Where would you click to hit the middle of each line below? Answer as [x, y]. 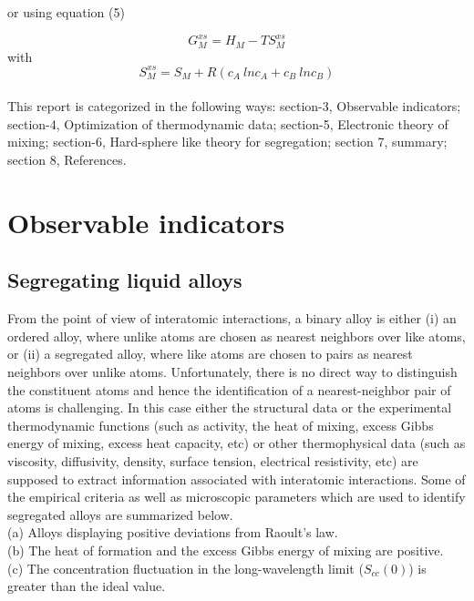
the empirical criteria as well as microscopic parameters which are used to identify [237, 497]
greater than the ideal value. [87, 586]
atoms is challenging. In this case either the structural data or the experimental [230, 407]
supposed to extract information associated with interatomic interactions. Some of [237, 479]
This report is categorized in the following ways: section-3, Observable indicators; [234, 106]
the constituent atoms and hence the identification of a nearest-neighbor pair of [229, 389]
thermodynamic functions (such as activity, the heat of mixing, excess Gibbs [221, 425]
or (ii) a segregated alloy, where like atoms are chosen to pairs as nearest [210, 354]
